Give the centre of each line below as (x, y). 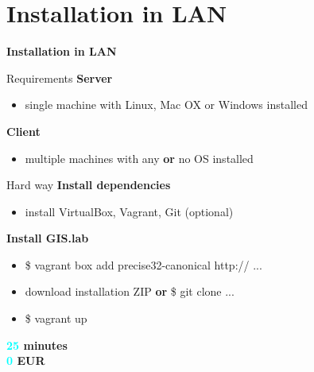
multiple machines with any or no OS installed (139, 158)
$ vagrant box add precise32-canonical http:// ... (143, 264)
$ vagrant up (56, 318)
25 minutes (37, 345)
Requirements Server (60, 77)
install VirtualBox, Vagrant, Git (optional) (129, 211)
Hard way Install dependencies (89, 185)
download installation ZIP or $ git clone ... (130, 291)
